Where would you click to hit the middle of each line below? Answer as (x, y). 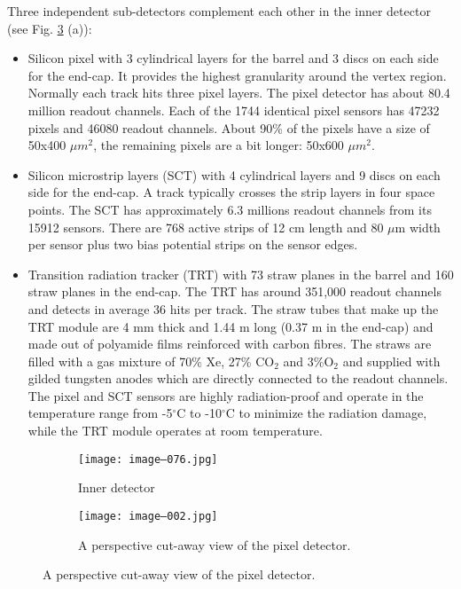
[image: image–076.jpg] (148, 459)
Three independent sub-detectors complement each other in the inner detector (219, 11)
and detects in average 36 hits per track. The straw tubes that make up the (233, 308)
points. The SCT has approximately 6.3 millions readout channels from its (230, 209)
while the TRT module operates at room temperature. (175, 431)
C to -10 (199, 413)
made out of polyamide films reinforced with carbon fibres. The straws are (230, 344)
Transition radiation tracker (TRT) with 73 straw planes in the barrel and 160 (241, 274)
